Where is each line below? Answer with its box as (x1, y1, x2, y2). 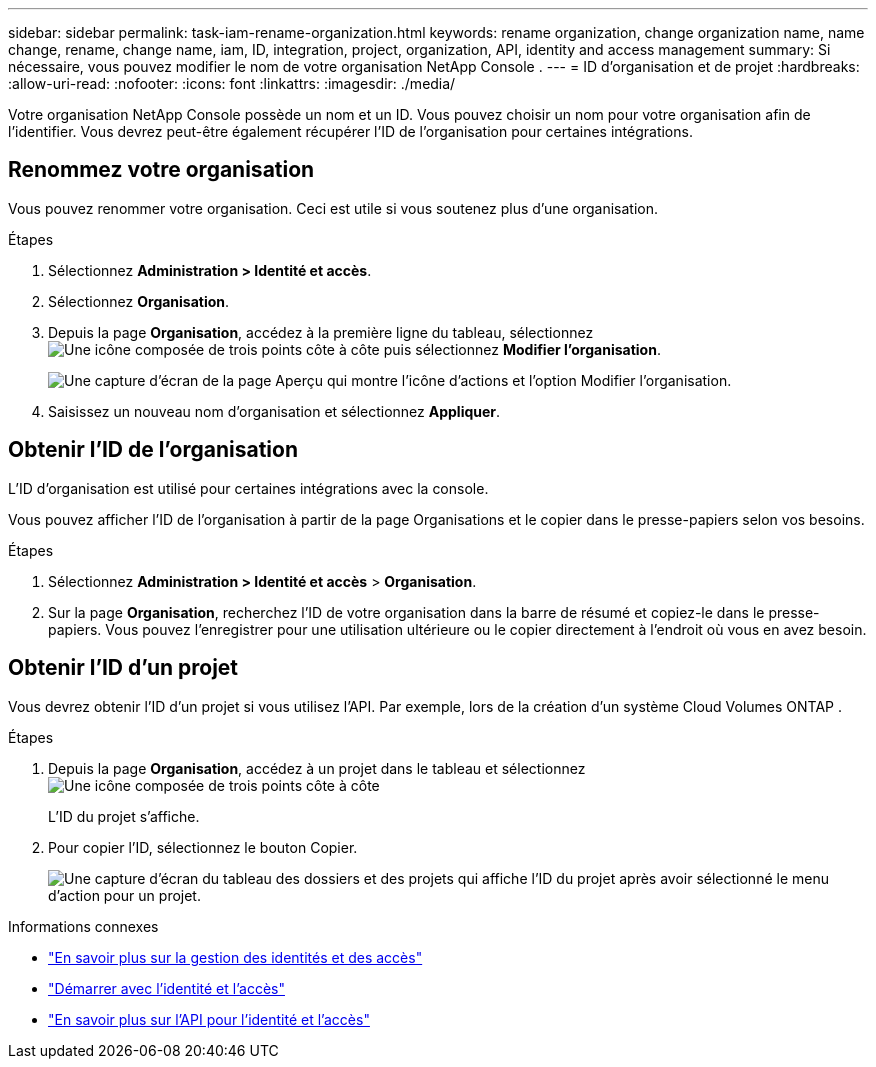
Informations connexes (8, 917, 159, 935)
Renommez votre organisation (8, 157, 315, 183)
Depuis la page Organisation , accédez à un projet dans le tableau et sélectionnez (48, 759, 586, 777)
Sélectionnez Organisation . (48, 292, 230, 310)
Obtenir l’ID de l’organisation (8, 437, 299, 463)
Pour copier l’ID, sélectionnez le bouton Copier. (48, 838, 358, 856)
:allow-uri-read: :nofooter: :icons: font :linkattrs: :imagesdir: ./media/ (8, 75, 456, 92)
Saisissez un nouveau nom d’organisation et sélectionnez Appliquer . (48, 402, 501, 420)
